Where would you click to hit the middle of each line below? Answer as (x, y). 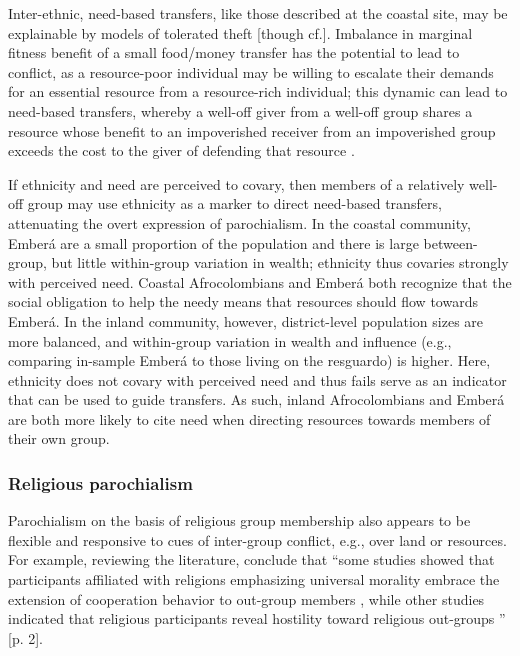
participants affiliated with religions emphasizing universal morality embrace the (254, 579)
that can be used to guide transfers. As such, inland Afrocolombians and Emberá (256, 399)
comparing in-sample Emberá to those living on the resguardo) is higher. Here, (249, 360)
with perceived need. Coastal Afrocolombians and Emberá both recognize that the (260, 281)
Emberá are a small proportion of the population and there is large (213, 242)
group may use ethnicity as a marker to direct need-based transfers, (234, 203)
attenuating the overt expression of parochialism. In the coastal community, (239, 222)
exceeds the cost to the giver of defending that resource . (181, 150)
